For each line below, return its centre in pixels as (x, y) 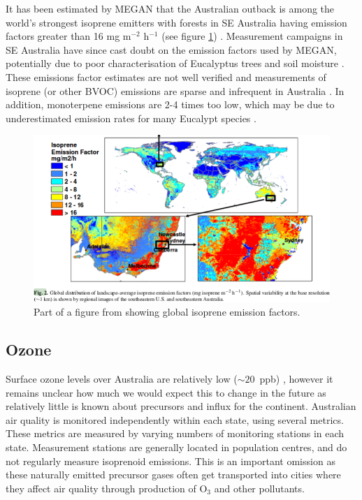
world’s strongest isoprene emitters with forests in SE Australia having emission (176, 22)
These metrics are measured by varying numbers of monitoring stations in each (175, 433)
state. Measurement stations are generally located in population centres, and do (176, 447)
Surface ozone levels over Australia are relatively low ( (122, 379)
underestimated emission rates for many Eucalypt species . (131, 118)
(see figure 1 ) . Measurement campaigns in (252, 36)
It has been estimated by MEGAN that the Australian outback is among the (170, 8)
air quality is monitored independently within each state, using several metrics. (175, 419)
